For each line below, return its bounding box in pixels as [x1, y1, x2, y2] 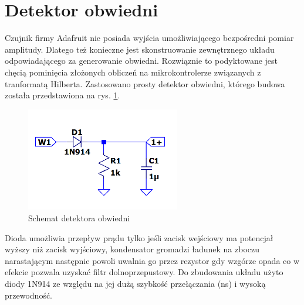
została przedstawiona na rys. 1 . [5, 89, 120, 101]
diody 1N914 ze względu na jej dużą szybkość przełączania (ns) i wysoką [5, 277, 266, 290]
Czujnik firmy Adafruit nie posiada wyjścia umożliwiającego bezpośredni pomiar [5, 32, 294, 44]
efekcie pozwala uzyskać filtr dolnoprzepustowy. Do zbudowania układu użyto [5, 266, 283, 278]
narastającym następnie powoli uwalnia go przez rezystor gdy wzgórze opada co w [5, 254, 300, 266]
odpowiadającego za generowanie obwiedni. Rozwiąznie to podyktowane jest [5, 54, 278, 67]
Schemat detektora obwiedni [28, 212, 130, 224]
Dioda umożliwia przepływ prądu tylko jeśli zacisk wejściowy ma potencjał [5, 231, 273, 244]
